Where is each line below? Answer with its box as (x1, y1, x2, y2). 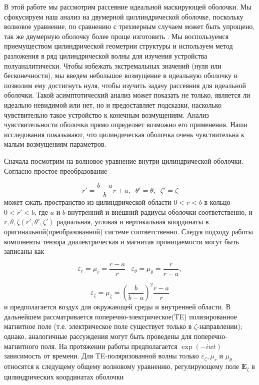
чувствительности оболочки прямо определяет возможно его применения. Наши (4, 119, 248, 130)
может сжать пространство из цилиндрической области (4, 197, 171, 207)
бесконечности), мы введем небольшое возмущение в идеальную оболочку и (4, 70, 238, 81)
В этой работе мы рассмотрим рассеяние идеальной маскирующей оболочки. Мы (4, 2, 251, 12)
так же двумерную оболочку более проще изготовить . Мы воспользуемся (4, 31, 229, 41)
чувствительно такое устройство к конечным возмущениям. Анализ (4, 109, 209, 120)
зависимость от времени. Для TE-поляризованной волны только (4, 350, 199, 361)
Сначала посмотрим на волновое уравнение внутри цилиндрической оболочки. (4, 155, 243, 166)
